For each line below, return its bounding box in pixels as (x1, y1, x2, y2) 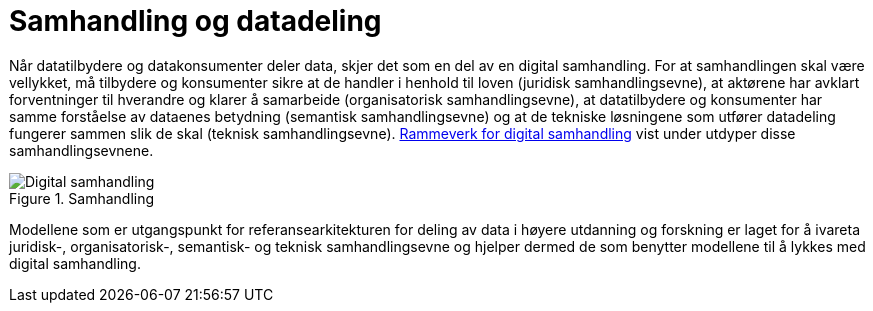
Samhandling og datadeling (9, 4, 382, 38)
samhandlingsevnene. (9, 141, 154, 159)
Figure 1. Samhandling (9, 189, 155, 207)
